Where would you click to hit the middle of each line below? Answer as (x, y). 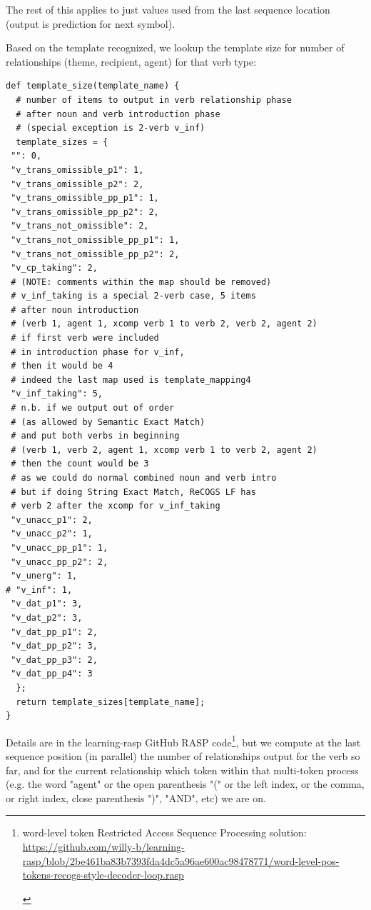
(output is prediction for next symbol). (91, 23)
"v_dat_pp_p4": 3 (52, 674)
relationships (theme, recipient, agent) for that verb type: (131, 61)
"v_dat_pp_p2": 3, (54, 646)
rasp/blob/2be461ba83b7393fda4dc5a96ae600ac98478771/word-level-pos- (181, 860)
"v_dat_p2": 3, (47, 617)
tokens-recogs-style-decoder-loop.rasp (103, 875)
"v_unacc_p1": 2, (52, 520)
